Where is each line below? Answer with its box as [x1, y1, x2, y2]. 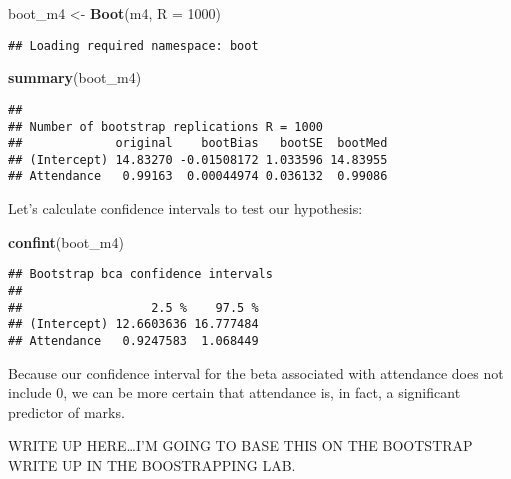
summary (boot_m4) [8, 67, 142, 88]
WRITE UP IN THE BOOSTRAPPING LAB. [8, 454, 296, 475]
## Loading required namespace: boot [8, 38, 259, 53]
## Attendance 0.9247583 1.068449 [8, 333, 259, 348]
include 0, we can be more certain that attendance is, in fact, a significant [8, 382, 461, 403]
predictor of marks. [8, 401, 125, 422]
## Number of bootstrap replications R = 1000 [8, 119, 323, 134]
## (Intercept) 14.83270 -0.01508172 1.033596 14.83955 [8, 152, 388, 167]
